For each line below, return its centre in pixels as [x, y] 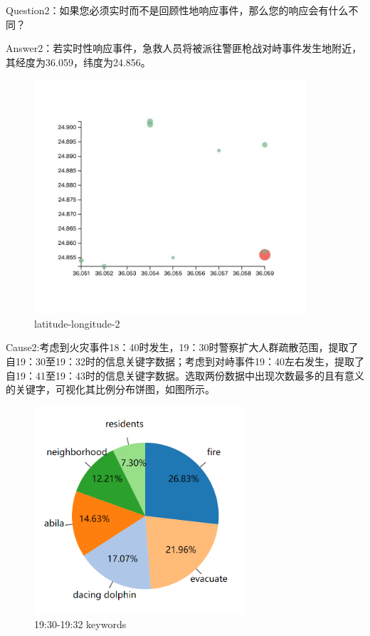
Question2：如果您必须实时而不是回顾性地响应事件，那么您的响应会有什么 [177, 10]
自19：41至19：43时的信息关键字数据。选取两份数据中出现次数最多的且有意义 [185, 375]
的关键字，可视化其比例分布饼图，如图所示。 [110, 389]
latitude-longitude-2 [77, 323]
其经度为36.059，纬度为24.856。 [78, 62]
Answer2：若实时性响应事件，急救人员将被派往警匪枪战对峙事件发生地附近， [184, 48]
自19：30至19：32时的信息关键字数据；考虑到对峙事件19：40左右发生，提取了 [185, 361]
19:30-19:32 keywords [80, 624]
